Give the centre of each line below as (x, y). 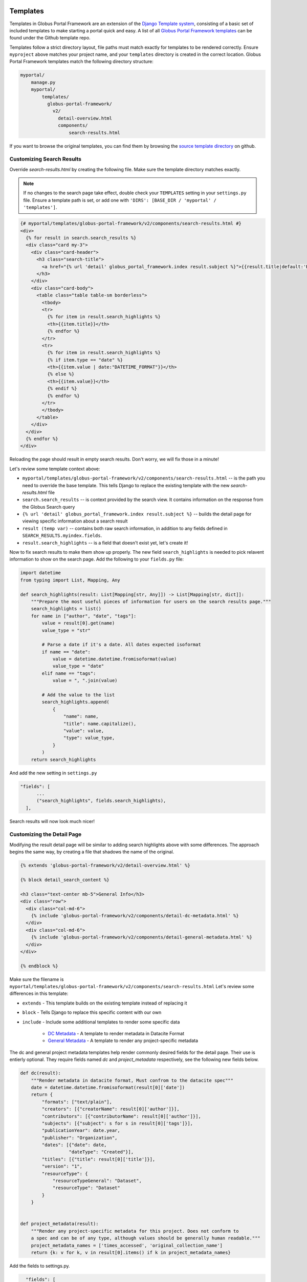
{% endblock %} (39, 966)
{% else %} (61, 374)
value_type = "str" (66, 630)
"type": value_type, (89, 738)
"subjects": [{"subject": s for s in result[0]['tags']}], (117, 1123)
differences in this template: (39, 994)
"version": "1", (62, 1166)
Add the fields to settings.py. (40, 1266)
